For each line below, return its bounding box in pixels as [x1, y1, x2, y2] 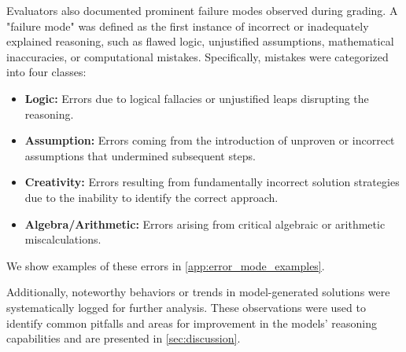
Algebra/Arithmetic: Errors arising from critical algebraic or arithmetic [24, 215, 386, 232]
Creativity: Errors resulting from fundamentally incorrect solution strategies [24, 174, 400, 190]
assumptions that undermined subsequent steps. [24, 147, 256, 163]
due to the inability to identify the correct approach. [24, 189, 279, 205]
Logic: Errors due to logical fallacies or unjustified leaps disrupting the [24, 90, 369, 106]
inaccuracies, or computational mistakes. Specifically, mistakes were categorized [6, 48, 389, 64]
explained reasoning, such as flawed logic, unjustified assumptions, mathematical [6, 33, 394, 49]
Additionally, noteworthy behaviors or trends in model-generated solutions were [6, 284, 390, 300]
